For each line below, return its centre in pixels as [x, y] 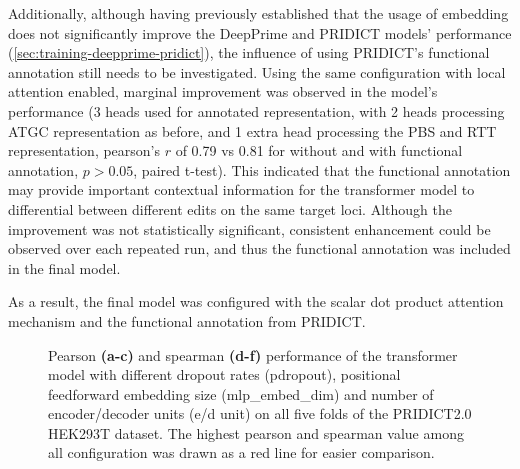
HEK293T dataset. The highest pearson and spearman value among [256, 432]
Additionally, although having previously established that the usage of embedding [258, 13]
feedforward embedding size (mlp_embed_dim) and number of [241, 393]
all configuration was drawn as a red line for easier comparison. [241, 452]
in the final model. [64, 267]
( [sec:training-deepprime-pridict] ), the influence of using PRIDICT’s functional [249, 52]
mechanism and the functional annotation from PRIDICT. [187, 320]
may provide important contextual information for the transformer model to [241, 189]
